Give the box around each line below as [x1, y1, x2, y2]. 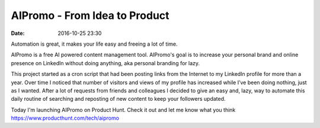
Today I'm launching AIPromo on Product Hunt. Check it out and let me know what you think [11, 106, 236, 113]
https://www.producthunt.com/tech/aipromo [11, 114, 120, 121]
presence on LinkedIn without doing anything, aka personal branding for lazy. [11, 59, 200, 66]
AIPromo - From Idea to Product [11, 9, 169, 22]
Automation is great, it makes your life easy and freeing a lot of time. [11, 40, 178, 47]
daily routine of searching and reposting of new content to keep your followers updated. [11, 95, 226, 103]
